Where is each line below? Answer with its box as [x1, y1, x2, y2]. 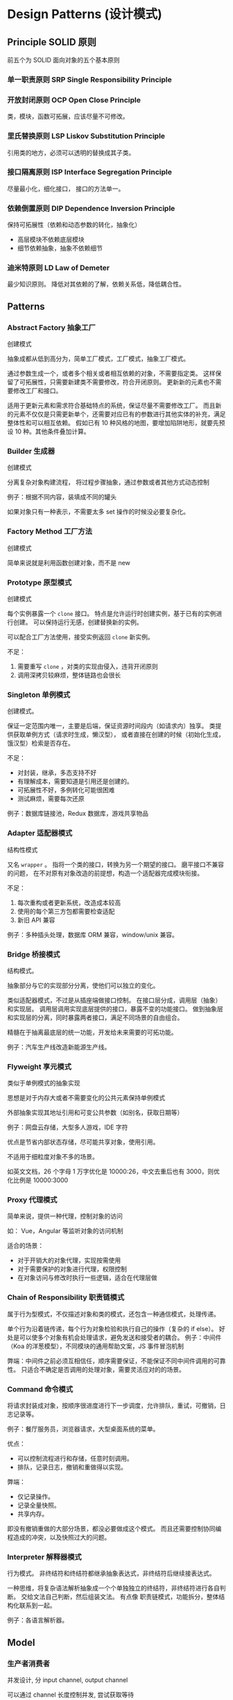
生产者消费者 [7, 1658, 51, 1668]
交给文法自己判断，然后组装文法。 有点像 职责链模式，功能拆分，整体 [20, 1592, 219, 1601]
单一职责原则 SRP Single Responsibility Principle [7, 74, 172, 84]
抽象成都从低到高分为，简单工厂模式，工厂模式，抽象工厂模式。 [7, 354, 189, 363]
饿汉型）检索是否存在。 [7, 739, 74, 748]
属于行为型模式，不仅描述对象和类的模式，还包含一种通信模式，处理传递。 [7, 1310, 220, 1318]
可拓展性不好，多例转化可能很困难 [17, 786, 115, 794]
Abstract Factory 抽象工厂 [7, 323, 96, 332]
